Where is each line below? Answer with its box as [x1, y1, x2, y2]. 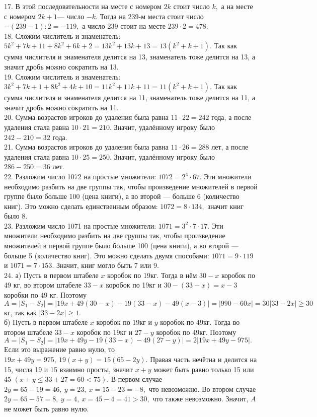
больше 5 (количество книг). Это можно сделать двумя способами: [4, 250, 209, 260]
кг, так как [4, 307, 37, 317]
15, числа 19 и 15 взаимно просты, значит [4, 364, 133, 374]
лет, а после [211, 142, 249, 152]
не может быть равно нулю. [4, 403, 89, 413]
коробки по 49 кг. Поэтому [4, 290, 87, 300]
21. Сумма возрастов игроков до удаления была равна [4, 142, 169, 152]
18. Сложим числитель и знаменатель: [4, 30, 121, 41]
